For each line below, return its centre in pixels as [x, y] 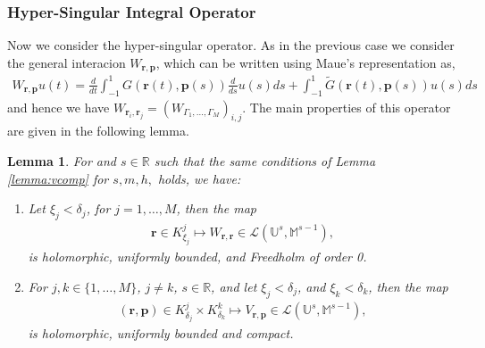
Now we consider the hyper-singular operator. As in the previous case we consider [231, 45]
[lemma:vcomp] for [58, 178]
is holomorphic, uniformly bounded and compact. [161, 333]
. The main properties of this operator [347, 107]
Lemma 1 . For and [62, 160]
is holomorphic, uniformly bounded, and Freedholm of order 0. [197, 257]
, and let [234, 286]
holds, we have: [199, 178]
